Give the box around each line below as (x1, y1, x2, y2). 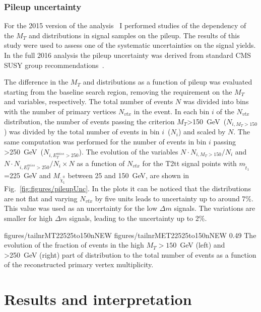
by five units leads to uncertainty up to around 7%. (95, 193, 253, 203)
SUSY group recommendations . (4, 59, 104, 70)
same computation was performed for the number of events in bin (4, 136, 207, 147)
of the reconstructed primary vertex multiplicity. (4, 259, 154, 270)
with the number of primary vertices (4, 106, 116, 116)
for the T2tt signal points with (142, 158, 237, 168)
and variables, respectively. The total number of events (4, 96, 173, 107)
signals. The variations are (174, 203, 255, 213)
